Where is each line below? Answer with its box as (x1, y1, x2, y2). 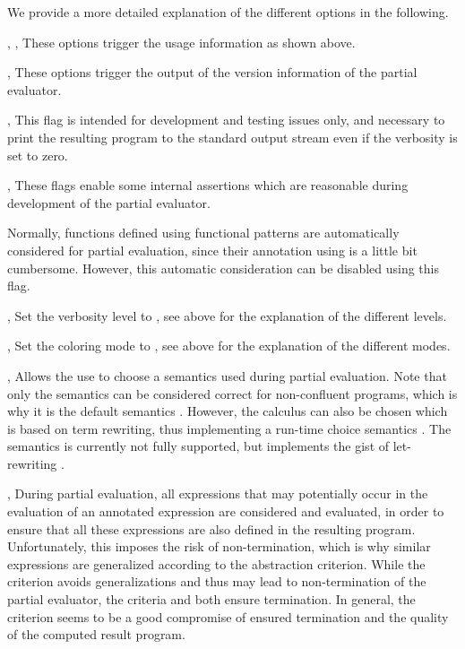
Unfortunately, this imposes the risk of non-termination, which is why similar (7, 537, 431, 556)
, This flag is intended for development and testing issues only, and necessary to (7, 110, 445, 129)
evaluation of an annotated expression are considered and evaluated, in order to (7, 502, 444, 521)
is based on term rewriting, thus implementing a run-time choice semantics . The (7, 419, 452, 437)
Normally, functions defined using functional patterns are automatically (7, 223, 400, 242)
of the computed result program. (7, 625, 185, 644)
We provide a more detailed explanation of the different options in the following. (7, 3, 449, 21)
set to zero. (7, 145, 68, 164)
